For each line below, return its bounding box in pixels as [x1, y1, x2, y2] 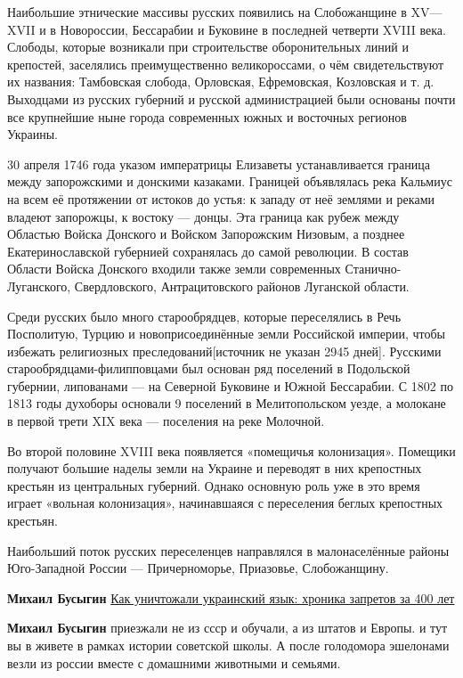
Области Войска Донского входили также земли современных [7, 259, 341, 278]
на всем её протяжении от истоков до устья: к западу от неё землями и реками [7, 189, 435, 208]
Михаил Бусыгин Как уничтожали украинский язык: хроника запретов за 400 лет [7, 588, 455, 607]
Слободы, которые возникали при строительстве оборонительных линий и [7, 37, 409, 56]
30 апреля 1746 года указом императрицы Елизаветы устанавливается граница [7, 154, 431, 173]
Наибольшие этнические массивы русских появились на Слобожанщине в [7, 3, 407, 20]
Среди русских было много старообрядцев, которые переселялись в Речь [7, 306, 402, 325]
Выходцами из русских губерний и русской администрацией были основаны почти [7, 89, 456, 108]
